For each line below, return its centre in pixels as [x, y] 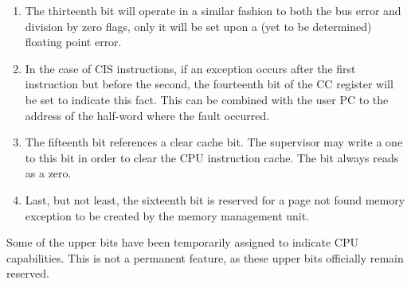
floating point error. [73, 42]
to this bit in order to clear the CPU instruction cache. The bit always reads [212, 157]
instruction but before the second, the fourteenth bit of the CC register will [209, 84]
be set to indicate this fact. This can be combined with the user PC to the [207, 99]
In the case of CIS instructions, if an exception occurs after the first [190, 68]
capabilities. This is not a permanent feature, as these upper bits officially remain [205, 257]
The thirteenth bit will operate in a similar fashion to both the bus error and [213, 10]
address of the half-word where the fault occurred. [147, 115]
